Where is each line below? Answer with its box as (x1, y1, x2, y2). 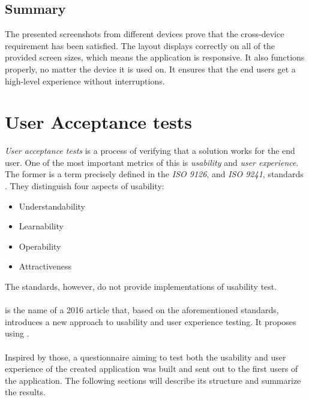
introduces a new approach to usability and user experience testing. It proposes (5, 315, 296, 328)
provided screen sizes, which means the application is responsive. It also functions (5, 51, 305, 63)
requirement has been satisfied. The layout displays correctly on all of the (5, 39, 275, 51)
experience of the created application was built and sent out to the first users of (5, 362, 298, 375)
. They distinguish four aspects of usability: (5, 180, 164, 192)
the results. (5, 386, 46, 398)
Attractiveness (19, 260, 72, 272)
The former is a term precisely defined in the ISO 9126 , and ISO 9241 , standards (5, 168, 304, 180)
